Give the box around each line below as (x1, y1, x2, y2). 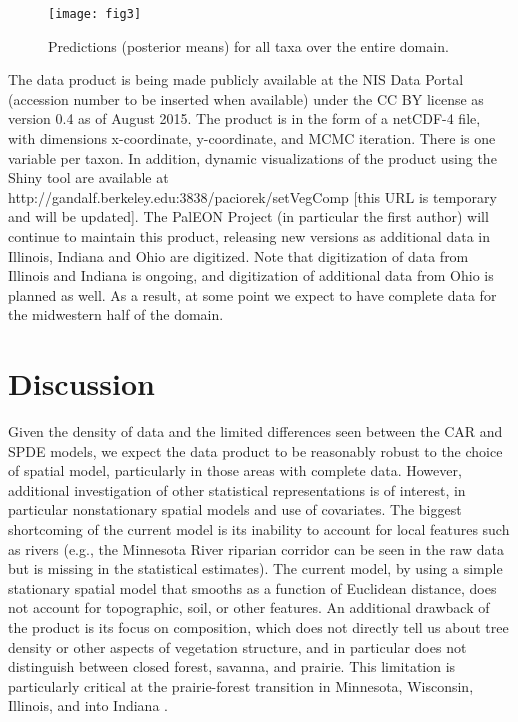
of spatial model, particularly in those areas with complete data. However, (8, 460, 462, 481)
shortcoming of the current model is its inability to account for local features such (8, 519, 510, 540)
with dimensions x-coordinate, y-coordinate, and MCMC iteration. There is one (8, 128, 496, 149)
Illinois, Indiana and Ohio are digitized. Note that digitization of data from (8, 245, 469, 266)
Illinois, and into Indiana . (8, 695, 168, 716)
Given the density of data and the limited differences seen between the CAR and (8, 421, 503, 442)
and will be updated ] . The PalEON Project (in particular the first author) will (8, 206, 489, 227)
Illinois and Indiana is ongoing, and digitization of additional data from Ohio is (8, 265, 494, 286)
